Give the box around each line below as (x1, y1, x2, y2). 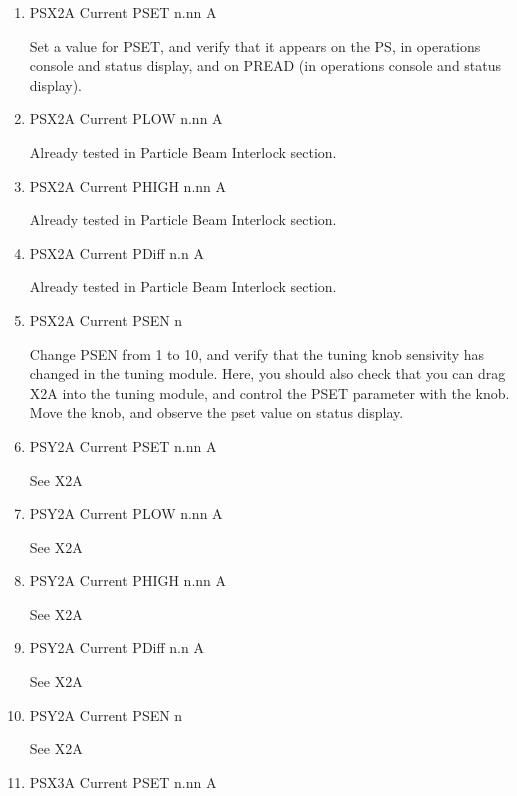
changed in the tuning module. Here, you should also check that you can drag (29, 363, 506, 384)
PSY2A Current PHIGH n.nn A (29, 570, 227, 591)
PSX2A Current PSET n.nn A (29, 2, 217, 22)
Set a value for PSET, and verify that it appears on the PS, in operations (29, 35, 481, 56)
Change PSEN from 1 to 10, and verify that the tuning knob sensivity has (29, 343, 484, 364)
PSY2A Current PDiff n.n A (29, 637, 204, 658)
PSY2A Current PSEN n (29, 704, 183, 725)
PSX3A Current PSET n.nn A (29, 771, 217, 792)
